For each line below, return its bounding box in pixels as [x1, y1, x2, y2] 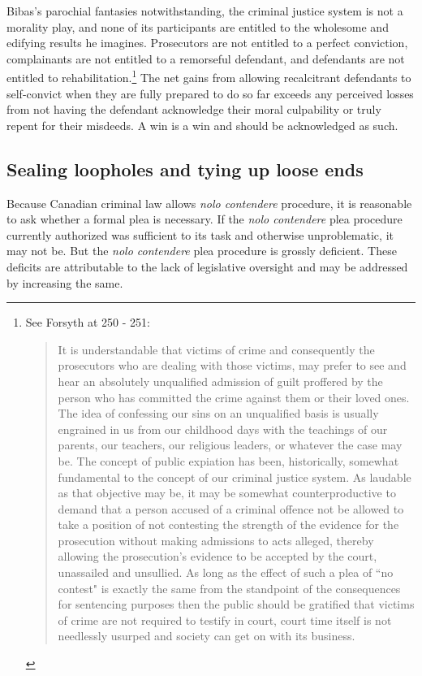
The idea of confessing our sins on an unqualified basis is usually [58, 405, 379, 422]
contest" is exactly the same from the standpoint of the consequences [58, 579, 401, 596]
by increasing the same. [6, 274, 123, 291]
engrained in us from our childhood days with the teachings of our [58, 420, 388, 437]
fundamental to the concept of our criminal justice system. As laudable [58, 468, 411, 485]
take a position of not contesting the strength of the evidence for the [58, 516, 399, 533]
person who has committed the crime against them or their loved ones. [58, 388, 410, 405]
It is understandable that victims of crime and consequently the [58, 340, 375, 357]
